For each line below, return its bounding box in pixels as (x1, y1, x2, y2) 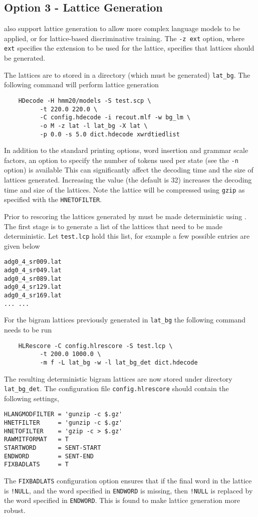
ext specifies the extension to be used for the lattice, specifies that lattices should (4, 43, 254, 53)
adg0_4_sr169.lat (4, 292, 62, 299)
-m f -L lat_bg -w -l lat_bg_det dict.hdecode (40, 359, 198, 366)
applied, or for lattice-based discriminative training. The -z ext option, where (4, 33, 245, 43)
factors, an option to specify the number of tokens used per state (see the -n (4, 154, 238, 165)
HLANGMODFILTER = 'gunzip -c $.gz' (4, 411, 123, 418)
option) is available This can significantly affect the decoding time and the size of (4, 164, 253, 175)
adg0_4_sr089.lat (4, 275, 62, 282)
